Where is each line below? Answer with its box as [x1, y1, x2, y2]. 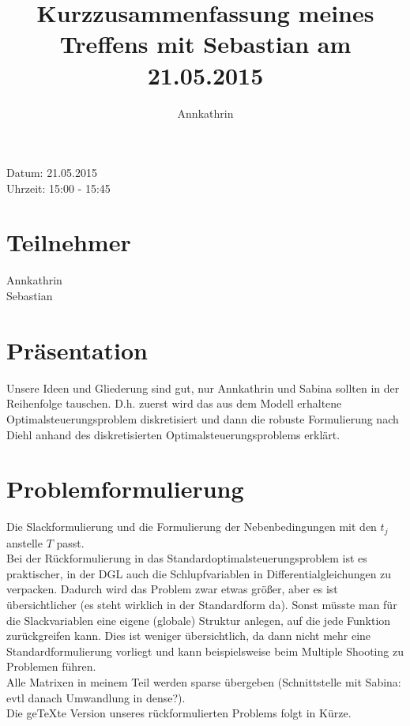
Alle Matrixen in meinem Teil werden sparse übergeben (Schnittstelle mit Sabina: [6, 674, 401, 690]
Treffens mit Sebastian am [59, 28, 352, 60]
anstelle [6, 534, 43, 551]
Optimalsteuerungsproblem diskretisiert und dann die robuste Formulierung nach [6, 410, 399, 427]
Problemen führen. [6, 658, 96, 675]
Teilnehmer [6, 226, 131, 258]
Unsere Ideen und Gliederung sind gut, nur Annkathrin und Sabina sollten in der [6, 379, 400, 396]
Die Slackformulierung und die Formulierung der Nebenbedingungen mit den [6, 518, 377, 535]
